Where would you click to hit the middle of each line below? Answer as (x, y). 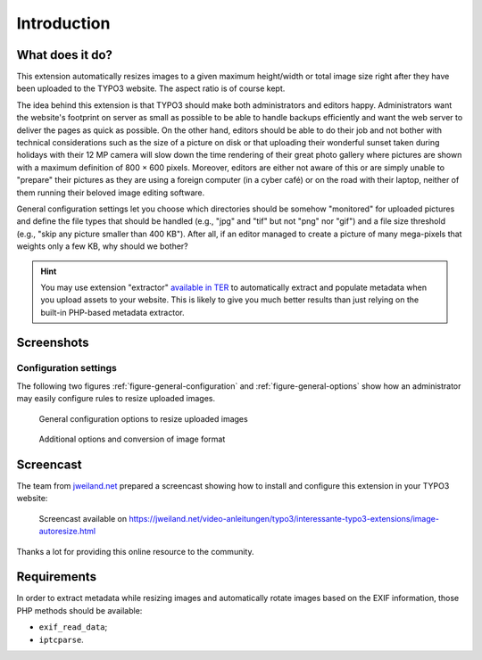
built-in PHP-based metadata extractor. (112, 312)
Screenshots (53, 342)
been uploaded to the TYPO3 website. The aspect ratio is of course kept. (151, 88)
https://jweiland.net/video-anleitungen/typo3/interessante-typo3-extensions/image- (284, 518)
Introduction (63, 23)
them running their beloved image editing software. (111, 193)
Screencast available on (83, 518)
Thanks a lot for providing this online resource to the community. (135, 551)
